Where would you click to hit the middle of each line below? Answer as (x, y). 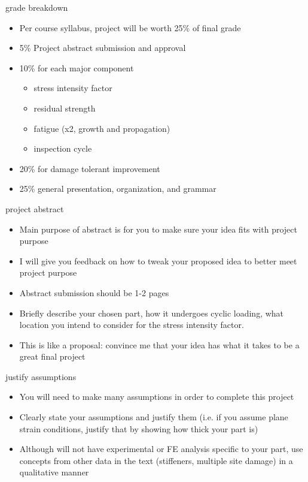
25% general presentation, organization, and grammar (118, 189)
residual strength (65, 108)
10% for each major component (77, 67)
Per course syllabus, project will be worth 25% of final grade (130, 27)
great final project (52, 356)
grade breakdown (37, 7)
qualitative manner (54, 472)
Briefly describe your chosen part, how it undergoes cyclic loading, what (152, 313)
